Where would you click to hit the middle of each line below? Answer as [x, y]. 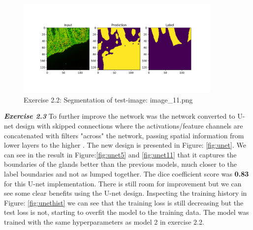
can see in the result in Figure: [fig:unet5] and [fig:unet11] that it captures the [120, 154]
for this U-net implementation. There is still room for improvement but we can [123, 183]
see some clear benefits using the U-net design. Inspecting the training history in [126, 193]
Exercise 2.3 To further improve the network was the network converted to [120, 116]
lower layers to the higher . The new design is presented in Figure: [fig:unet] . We [125, 145]
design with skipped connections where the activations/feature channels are [129, 125]
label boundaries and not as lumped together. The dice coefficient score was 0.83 [126, 173]
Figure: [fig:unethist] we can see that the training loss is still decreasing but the [124, 202]
